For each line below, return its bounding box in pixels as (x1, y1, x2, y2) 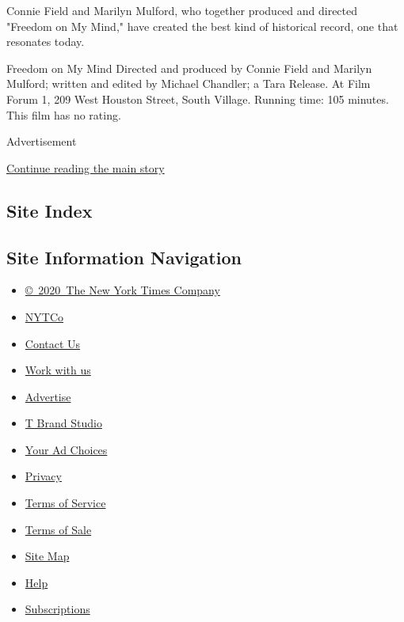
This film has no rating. (6, 106, 121, 123)
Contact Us (25, 335, 81, 351)
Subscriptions (25, 601, 90, 617)
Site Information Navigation (6, 245, 242, 269)
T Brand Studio (25, 415, 102, 431)
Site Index (6, 198, 93, 222)
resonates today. (6, 33, 85, 50)
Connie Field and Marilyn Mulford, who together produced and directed (6, 2, 358, 18)
